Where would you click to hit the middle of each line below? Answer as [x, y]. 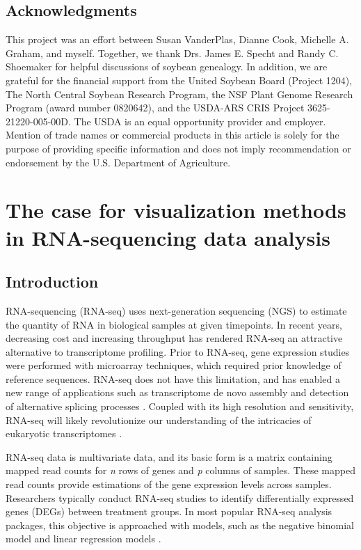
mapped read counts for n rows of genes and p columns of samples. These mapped [180, 470]
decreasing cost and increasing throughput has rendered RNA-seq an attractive [174, 338]
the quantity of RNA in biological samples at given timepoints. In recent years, [174, 324]
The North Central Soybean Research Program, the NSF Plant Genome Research [179, 94]
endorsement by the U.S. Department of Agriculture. [118, 162]
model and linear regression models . [83, 539]
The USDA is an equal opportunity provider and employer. [200, 121]
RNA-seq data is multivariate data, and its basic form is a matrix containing [169, 456]
